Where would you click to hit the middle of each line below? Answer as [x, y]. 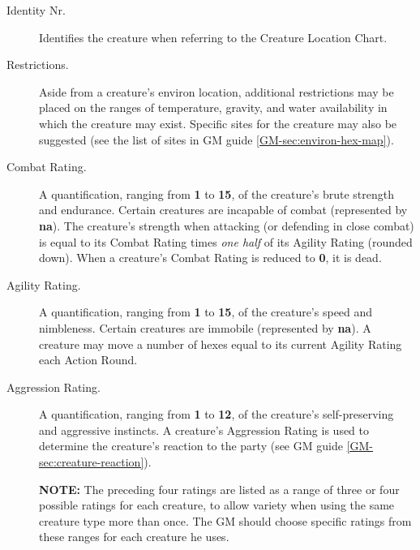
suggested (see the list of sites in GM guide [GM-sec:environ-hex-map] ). [216, 139]
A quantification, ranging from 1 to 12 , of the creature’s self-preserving [216, 414]
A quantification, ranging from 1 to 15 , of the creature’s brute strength [216, 193]
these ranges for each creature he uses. [134, 537]
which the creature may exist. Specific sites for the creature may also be [218, 123]
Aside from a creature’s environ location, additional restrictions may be [216, 91]
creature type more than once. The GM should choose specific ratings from [225, 520]
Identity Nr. [36, 10]
